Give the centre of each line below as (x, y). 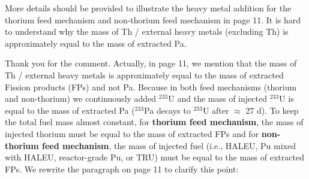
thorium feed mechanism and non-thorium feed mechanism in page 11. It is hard (153, 19)
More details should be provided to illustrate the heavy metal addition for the (148, 8)
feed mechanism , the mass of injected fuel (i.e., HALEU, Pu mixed (169, 145)
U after (216, 110)
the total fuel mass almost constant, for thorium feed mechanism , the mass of (154, 122)
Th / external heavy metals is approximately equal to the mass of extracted (144, 75)
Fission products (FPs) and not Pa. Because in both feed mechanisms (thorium (151, 87)
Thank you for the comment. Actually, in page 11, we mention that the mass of (151, 63)
